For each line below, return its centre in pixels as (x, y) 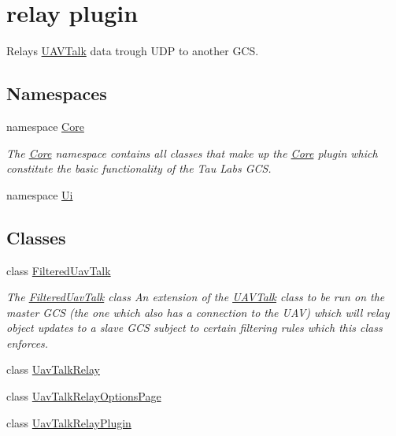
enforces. (28, 343)
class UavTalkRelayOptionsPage (84, 396)
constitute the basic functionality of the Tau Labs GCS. (139, 168)
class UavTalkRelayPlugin (69, 422)
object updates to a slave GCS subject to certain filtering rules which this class (194, 328)
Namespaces (57, 93)
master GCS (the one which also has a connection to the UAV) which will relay (198, 312)
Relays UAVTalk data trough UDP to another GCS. (133, 51)
